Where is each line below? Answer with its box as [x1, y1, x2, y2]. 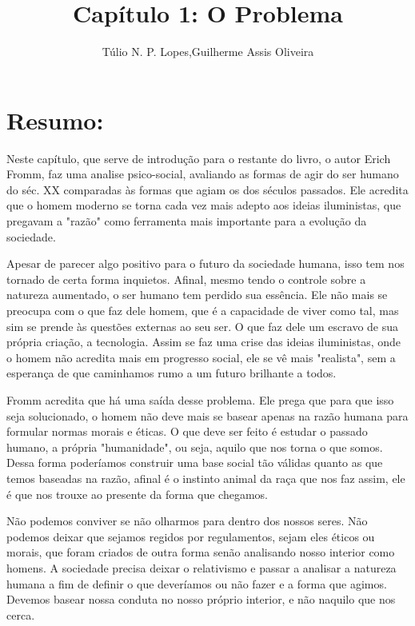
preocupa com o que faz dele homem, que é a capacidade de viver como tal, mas [6, 302, 399, 318]
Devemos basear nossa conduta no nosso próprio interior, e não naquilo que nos [6, 591, 396, 608]
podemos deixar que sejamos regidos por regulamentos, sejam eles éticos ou [6, 528, 375, 544]
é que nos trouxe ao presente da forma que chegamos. [6, 485, 268, 502]
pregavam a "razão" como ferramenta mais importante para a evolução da [6, 213, 367, 229]
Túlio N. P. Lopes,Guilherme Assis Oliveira [102, 43, 314, 60]
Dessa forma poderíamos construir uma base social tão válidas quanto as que [6, 454, 383, 471]
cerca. [6, 606, 35, 623]
